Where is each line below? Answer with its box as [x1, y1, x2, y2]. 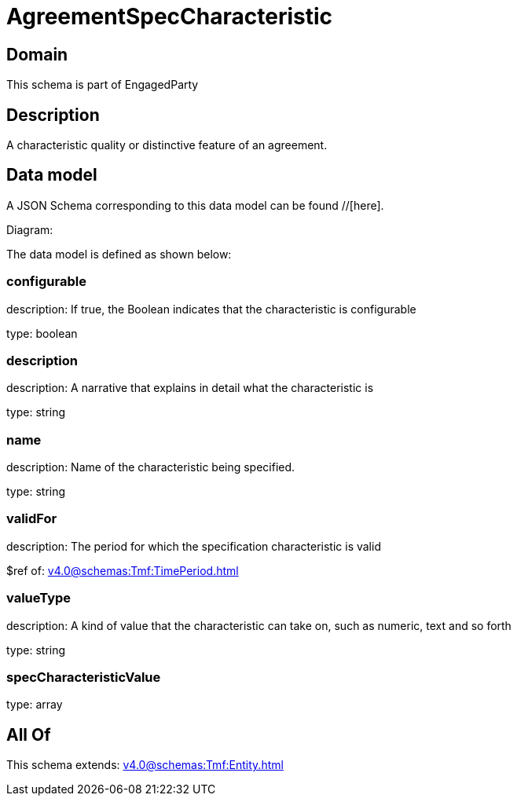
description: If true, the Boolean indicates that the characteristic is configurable [6, 302, 416, 316]
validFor [6, 511, 57, 527]
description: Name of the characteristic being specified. [6, 460, 295, 474]
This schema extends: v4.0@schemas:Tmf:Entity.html [6, 758, 284, 772]
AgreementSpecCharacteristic [6, 3, 333, 30]
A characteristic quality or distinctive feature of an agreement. [6, 138, 328, 152]
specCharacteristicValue [6, 668, 161, 685]
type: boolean [6, 326, 78, 340]
